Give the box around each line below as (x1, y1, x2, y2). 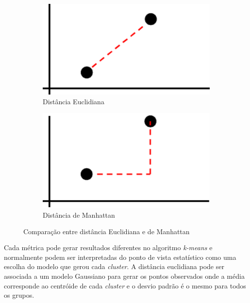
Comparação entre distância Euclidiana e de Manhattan (23, 226, 190, 236)
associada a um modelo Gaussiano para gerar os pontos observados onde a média (4, 271, 245, 281)
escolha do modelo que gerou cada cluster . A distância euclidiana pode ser (4, 261, 224, 271)
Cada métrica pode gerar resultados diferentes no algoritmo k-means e (4, 242, 213, 253)
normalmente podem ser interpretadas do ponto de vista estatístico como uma (4, 252, 236, 262)
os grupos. (4, 290, 34, 300)
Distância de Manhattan (43, 210, 115, 220)
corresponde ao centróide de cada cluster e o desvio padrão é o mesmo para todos (4, 280, 246, 290)
